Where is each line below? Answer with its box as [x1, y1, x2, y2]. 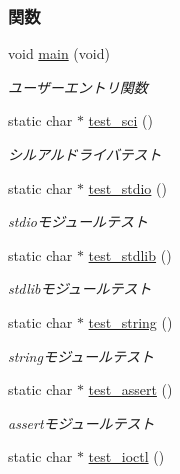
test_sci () [88, 110, 153, 131]
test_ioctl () [88, 446, 165, 467]
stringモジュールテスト [8, 345, 154, 366]
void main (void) [8, 43, 110, 64]
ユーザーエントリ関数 [8, 76, 148, 97]
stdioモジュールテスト [8, 211, 148, 232]
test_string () [88, 311, 173, 332]
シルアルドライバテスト [8, 144, 162, 164]
